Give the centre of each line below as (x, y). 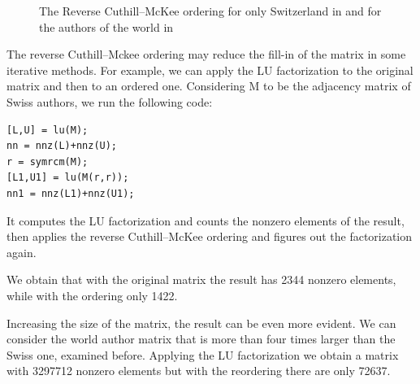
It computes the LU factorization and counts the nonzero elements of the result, (206, 220)
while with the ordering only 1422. (92, 295)
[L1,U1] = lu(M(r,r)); (68, 178)
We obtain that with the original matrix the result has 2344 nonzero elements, (201, 279)
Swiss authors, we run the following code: (110, 101)
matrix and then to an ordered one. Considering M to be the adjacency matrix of (209, 86)
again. (22, 252)
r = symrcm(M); (48, 161)
